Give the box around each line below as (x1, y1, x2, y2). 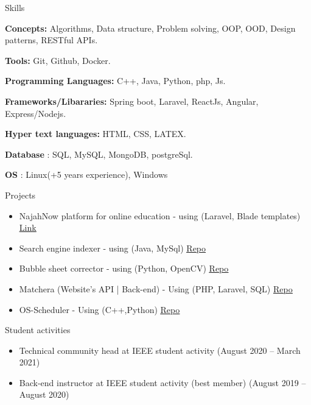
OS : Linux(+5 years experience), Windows (5, 168, 168, 181)
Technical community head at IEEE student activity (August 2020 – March (19, 343, 301, 356)
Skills (5, 1, 25, 13)
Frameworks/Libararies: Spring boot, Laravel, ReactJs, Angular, (5, 94, 259, 107)
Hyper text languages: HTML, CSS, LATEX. (5, 127, 186, 140)
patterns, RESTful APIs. (5, 33, 98, 46)
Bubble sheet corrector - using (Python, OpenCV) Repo (19, 262, 229, 275)
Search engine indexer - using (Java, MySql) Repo (19, 241, 206, 254)
